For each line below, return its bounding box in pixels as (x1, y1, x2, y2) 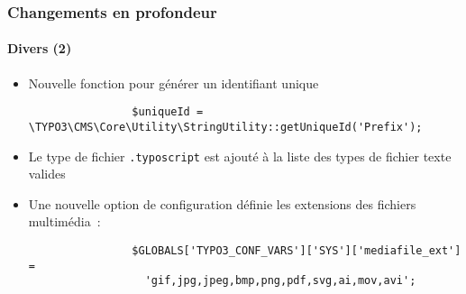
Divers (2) (7, 39, 72, 58)
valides (28, 164, 66, 183)
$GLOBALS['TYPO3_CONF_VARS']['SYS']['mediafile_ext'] (132, 243, 461, 257)
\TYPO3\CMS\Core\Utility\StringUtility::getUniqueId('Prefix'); (28, 120, 423, 133)
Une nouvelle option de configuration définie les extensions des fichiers (28, 194, 416, 213)
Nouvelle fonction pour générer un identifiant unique (28, 73, 319, 92)
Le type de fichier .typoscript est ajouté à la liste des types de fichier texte (28, 146, 452, 165)
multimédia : (28, 212, 101, 231)
